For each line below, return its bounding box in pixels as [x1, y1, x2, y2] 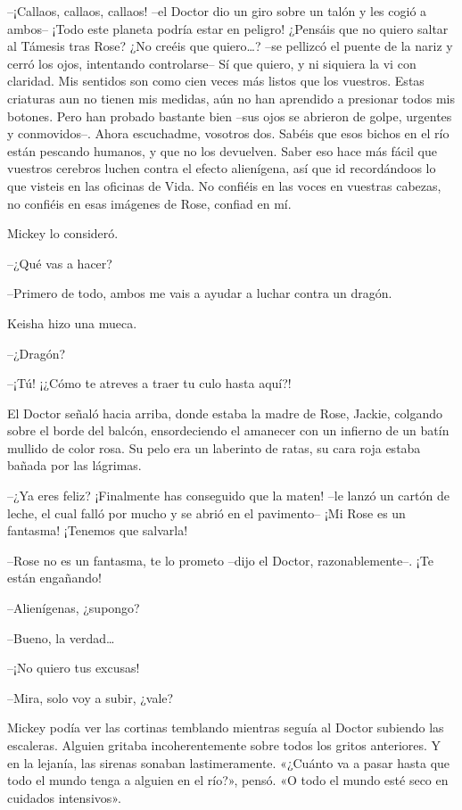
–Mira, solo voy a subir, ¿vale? [7, 688, 174, 707]
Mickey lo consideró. [7, 224, 119, 243]
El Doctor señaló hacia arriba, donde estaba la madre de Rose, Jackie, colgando [7, 403, 443, 422]
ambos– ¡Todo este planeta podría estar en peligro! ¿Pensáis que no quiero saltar [7, 19, 449, 37]
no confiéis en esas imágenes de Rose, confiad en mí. [7, 194, 292, 212]
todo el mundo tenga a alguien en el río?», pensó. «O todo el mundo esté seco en [7, 771, 449, 789]
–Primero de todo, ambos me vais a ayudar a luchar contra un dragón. [7, 284, 392, 302]
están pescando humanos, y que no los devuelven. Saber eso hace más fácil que [7, 141, 437, 160]
